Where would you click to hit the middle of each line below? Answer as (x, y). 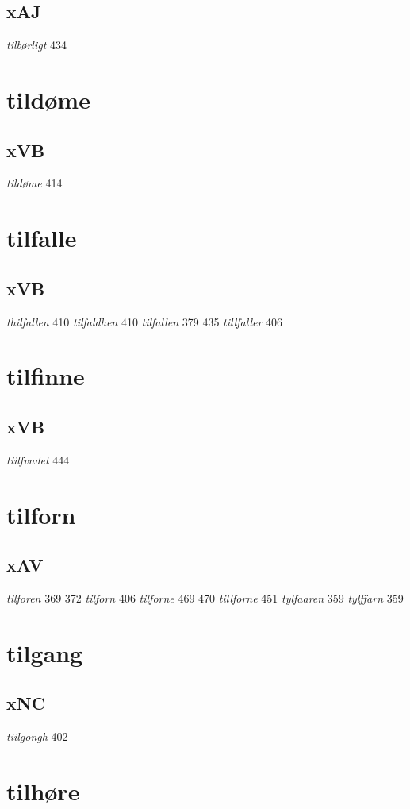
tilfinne (46, 376)
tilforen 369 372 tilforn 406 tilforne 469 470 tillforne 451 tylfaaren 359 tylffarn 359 (205, 597)
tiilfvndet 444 (38, 459)
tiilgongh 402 (37, 736)
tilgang (45, 652)
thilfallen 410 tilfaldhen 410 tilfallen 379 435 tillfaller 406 (145, 321)
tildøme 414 (34, 183)
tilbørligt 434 (36, 45)
